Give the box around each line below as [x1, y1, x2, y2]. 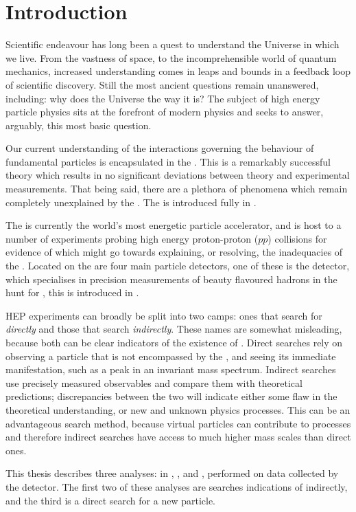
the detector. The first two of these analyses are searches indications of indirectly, [5, 479, 348, 493]
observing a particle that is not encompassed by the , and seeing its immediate [5, 348, 336, 363]
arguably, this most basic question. [5, 118, 152, 132]
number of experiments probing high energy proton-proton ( [5, 231, 259, 245]
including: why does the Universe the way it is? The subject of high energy [5, 91, 320, 105]
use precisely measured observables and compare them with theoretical [5, 375, 302, 390]
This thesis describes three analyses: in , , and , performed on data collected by [5, 466, 339, 480]
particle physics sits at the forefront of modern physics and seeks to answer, [5, 104, 324, 119]
